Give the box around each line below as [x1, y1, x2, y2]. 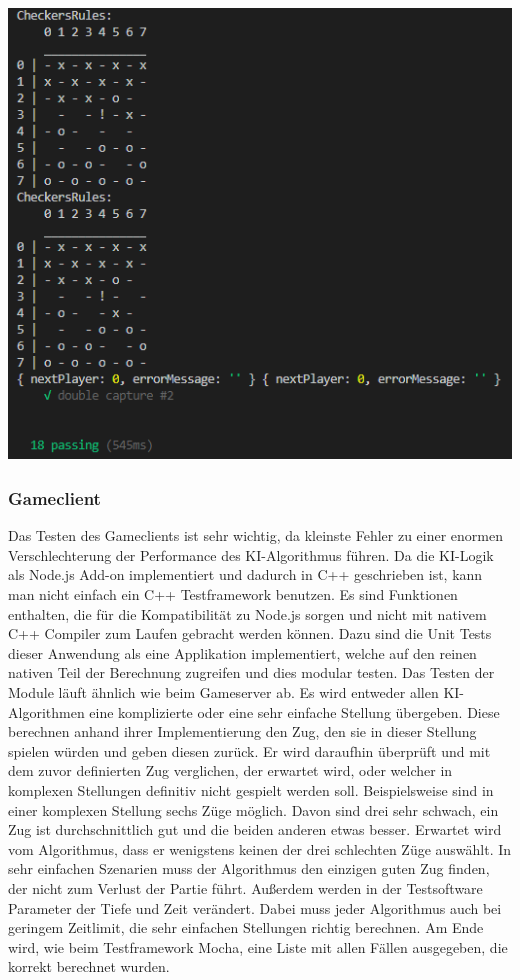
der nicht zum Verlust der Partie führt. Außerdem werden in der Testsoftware [8, 877, 483, 898]
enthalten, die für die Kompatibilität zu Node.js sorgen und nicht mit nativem [8, 603, 487, 624]
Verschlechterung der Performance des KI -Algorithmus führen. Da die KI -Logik [8, 544, 494, 565]
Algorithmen [8, 701, 85, 722]
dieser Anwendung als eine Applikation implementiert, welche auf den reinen [8, 642, 477, 663]
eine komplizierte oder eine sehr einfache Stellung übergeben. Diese [89, 701, 500, 722]
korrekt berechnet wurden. [8, 956, 170, 977]
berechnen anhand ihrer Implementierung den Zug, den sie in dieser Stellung [8, 721, 477, 742]
